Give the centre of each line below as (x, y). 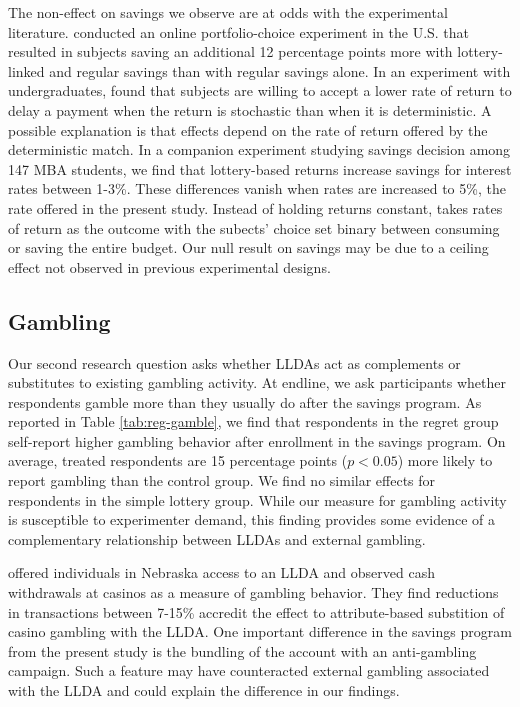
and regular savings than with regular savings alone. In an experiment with (280, 70)
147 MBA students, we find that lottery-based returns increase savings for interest (260, 168)
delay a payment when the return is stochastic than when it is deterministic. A (250, 109)
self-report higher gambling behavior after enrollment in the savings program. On (257, 440)
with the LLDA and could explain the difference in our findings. (204, 690)
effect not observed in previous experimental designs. (169, 266)
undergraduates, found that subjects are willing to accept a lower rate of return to (260, 90)
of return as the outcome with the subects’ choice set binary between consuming (254, 227)
